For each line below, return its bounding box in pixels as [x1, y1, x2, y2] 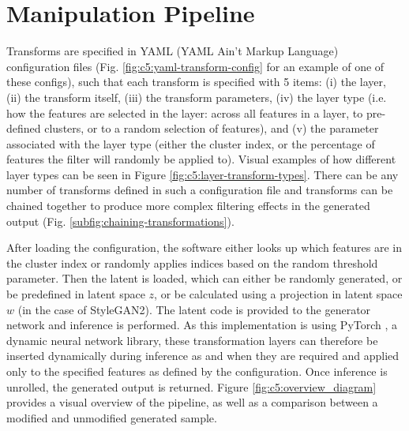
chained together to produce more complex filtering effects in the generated [6, 197, 370, 214]
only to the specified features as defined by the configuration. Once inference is [6, 363, 388, 379]
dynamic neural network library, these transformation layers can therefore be [6, 332, 378, 348]
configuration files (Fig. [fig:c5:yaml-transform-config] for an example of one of [6, 58, 385, 74]
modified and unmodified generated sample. [6, 409, 217, 425]
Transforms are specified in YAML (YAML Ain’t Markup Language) [6, 43, 339, 59]
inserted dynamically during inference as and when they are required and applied [6, 347, 400, 364]
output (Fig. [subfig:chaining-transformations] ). [6, 212, 235, 229]
